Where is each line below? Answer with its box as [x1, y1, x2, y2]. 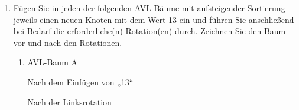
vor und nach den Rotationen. [13, 36, 122, 48]
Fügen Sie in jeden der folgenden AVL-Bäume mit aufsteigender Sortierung [13, 2, 285, 14]
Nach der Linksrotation [27, 95, 112, 108]
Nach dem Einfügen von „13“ [27, 75, 134, 88]
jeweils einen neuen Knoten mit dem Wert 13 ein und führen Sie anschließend [13, 13, 294, 25]
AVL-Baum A [27, 56, 77, 68]
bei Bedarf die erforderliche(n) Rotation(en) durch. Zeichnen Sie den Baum [13, 25, 286, 37]
